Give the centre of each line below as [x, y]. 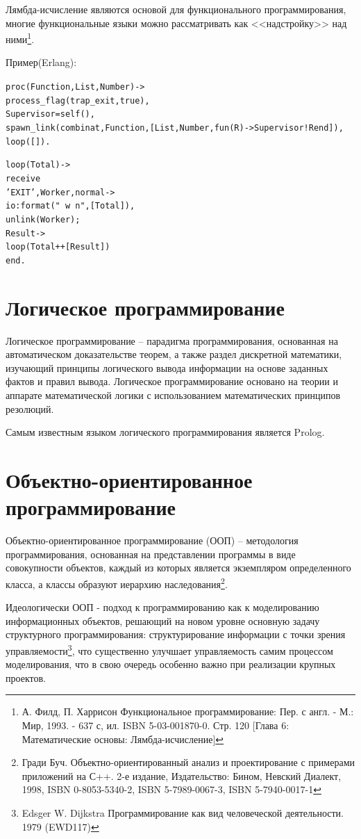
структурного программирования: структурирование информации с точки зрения [176, 634]
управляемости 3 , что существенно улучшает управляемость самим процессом [169, 649]
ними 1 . [20, 38]
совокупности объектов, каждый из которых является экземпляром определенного [178, 568]
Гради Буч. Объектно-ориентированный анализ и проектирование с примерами [188, 762]
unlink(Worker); [43, 219]
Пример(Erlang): [41, 62]
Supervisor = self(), [50, 114]
